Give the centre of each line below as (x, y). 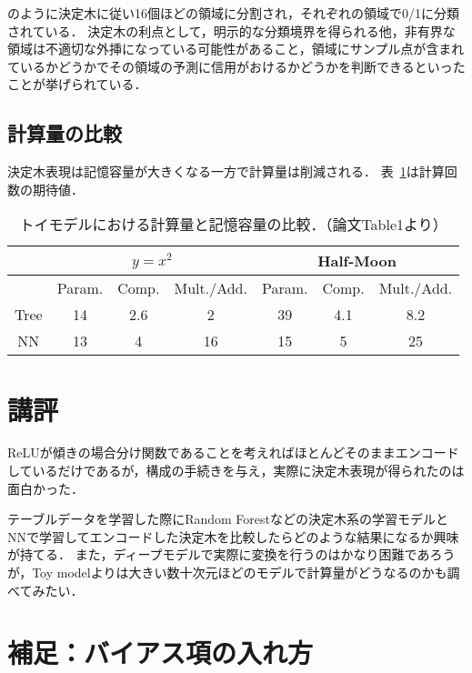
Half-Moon (357, 261)
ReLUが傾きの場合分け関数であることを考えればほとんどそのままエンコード (233, 452)
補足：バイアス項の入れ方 (161, 653)
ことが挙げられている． (77, 84)
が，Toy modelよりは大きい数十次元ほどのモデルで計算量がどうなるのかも (227, 573)
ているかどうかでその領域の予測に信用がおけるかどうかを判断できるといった (236, 66)
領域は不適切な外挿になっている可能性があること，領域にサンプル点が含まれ (236, 49)
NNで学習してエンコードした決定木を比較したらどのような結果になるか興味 (233, 536)
